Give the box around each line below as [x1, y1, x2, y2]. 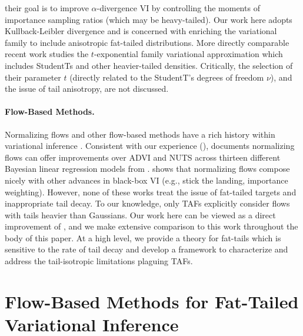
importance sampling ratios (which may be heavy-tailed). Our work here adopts [5, 13, 292, 25]
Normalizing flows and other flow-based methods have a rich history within [5, 128, 275, 140]
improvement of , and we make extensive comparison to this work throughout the [5, 220, 298, 232]
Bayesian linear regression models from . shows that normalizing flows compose [5, 162, 290, 175]
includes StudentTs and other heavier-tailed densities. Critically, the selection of [5, 59, 293, 71]
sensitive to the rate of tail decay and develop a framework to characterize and [5, 243, 288, 255]
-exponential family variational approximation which [94, 48, 283, 60]
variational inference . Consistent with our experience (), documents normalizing [5, 139, 295, 152]
